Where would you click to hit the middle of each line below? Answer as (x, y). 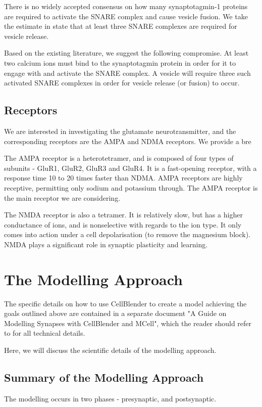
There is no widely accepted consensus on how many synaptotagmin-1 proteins (126, 6)
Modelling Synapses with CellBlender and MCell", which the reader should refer (128, 323)
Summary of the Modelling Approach (104, 377)
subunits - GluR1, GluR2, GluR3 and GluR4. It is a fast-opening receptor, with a (130, 168)
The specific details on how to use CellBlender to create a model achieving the (125, 303)
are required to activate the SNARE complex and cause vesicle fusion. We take (126, 16)
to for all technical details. (45, 333)
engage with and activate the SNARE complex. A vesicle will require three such (127, 73)
